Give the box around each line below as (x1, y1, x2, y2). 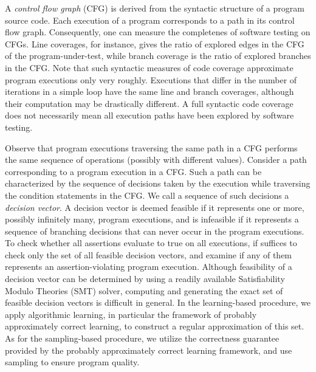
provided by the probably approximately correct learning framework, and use (5, 343, 292, 356)
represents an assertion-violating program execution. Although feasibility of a (5, 260, 292, 273)
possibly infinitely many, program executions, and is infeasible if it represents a (5, 213, 299, 226)
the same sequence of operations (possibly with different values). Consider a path (5, 153, 307, 166)
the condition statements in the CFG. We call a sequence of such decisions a (5, 188, 289, 201)
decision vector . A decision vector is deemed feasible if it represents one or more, (5, 201, 304, 213)
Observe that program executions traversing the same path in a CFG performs (5, 141, 298, 154)
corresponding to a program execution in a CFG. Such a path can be (5, 165, 262, 177)
